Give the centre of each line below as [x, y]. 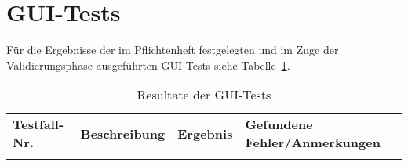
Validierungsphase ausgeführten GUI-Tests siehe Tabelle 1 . [148, 65]
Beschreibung [123, 133]
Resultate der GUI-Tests [204, 95]
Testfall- [38, 125]
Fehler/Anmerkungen [313, 143]
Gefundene [279, 125]
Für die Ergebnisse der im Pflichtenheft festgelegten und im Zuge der [173, 50]
